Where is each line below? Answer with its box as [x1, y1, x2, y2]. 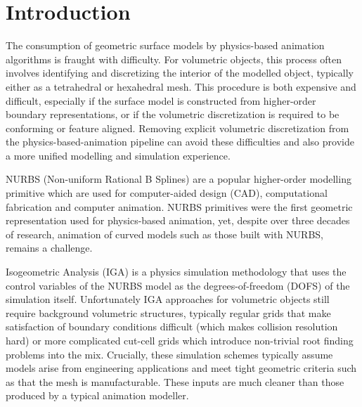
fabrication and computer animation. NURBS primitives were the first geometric [6, 199, 353, 214]
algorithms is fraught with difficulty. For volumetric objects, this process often [6, 51, 342, 66]
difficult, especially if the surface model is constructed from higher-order [6, 93, 316, 108]
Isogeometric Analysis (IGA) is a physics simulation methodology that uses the [6, 264, 347, 279]
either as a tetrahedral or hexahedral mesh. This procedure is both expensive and [6, 79, 356, 93]
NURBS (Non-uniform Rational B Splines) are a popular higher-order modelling [6, 172, 351, 186]
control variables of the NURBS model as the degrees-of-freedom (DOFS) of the [6, 278, 350, 292]
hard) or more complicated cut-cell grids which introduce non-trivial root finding [6, 333, 354, 347]
